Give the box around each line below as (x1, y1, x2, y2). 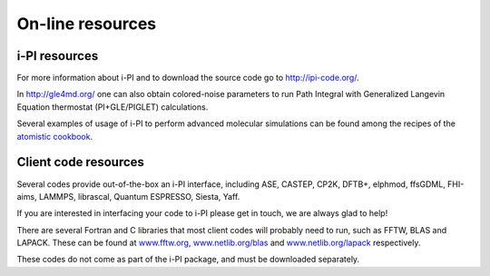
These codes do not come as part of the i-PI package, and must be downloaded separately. (16, 254, 360, 265)
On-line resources (16, 14, 157, 34)
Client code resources (16, 154, 145, 170)
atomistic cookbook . (16, 131, 93, 142)
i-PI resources (16, 48, 99, 64)
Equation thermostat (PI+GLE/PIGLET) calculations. (16, 101, 209, 113)
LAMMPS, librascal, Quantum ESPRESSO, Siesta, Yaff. (38, 191, 240, 202)
